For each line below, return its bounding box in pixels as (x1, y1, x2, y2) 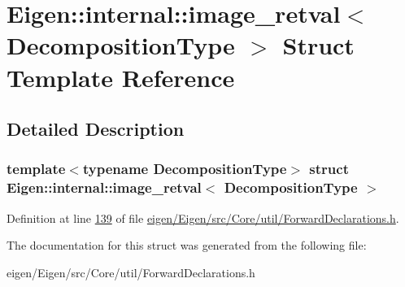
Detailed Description (7, 116, 185, 141)
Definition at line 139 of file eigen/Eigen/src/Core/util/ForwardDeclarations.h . (7, 209, 399, 226)
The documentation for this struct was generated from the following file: (7, 237, 367, 254)
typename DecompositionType (82, 159, 287, 179)
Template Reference (7, 60, 235, 93)
